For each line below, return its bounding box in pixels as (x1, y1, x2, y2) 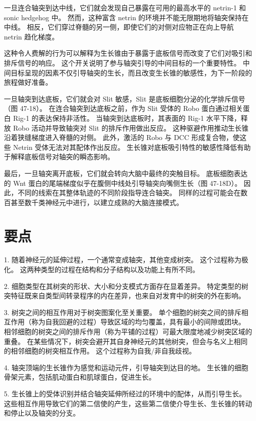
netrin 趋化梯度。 (4, 31, 59, 41)
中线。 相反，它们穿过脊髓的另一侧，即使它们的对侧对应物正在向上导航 (4, 22, 234, 32)
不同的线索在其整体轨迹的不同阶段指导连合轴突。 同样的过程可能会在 (17, 187, 241, 198)
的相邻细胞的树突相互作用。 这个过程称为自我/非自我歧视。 (4, 346, 196, 356)
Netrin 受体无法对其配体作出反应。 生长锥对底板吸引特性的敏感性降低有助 (13, 141, 251, 152)
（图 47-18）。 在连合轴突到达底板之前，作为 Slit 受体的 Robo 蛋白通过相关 (4, 103, 243, 113)
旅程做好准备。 (4, 77, 52, 87)
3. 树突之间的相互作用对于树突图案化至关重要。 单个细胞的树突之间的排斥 (4, 307, 242, 317)
